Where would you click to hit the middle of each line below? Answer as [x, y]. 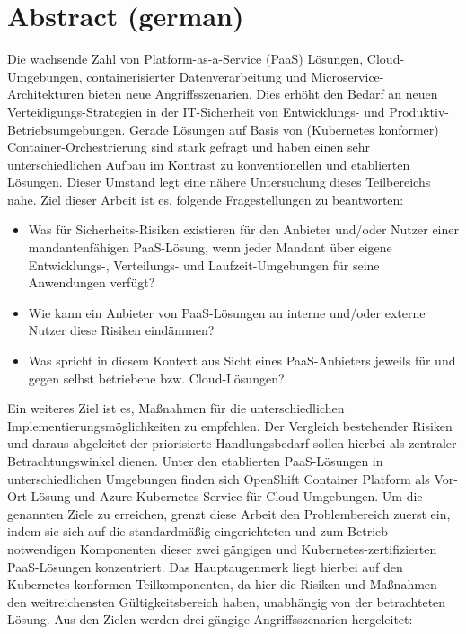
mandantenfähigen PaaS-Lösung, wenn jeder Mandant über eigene [210, 247]
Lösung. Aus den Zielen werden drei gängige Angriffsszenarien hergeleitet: [210, 619]
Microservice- [347, 76]
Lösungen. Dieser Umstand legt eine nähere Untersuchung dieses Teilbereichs [219, 182]
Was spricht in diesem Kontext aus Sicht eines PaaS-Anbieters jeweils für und [242, 361]
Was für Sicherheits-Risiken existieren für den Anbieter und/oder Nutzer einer [243, 229]
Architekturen [46, 94]
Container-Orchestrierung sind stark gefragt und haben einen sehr [189, 147]
